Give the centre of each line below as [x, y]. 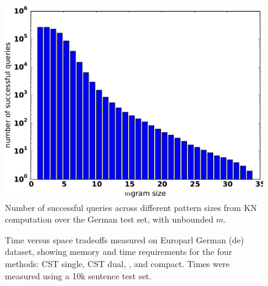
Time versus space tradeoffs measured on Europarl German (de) [125, 239]
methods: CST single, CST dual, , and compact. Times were [117, 263]
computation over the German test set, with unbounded [109, 219]
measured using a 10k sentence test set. [78, 275]
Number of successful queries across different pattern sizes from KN [131, 207]
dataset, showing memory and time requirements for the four [118, 252]
